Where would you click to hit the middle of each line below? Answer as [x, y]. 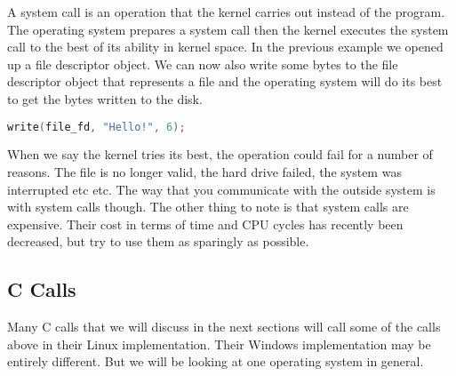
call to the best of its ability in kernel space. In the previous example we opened [225, 47]
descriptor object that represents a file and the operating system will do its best [225, 81]
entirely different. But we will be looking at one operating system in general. [216, 361]
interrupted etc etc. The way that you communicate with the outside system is [221, 189]
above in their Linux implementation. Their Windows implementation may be [219, 344]
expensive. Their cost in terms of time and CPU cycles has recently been [205, 224]
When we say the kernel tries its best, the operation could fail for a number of [220, 154]
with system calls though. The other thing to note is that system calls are [208, 207]
